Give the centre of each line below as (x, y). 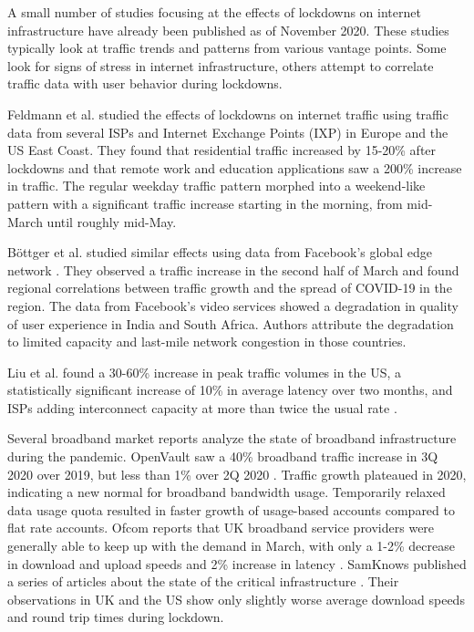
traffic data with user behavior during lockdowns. (145, 83)
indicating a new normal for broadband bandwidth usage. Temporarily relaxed (227, 492)
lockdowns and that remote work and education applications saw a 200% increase (235, 167)
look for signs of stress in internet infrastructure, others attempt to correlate (221, 65)
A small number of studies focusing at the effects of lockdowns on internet (214, 12)
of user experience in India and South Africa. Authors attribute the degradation (231, 323)
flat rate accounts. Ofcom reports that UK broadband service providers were (221, 528)
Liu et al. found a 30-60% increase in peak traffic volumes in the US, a (205, 372)
